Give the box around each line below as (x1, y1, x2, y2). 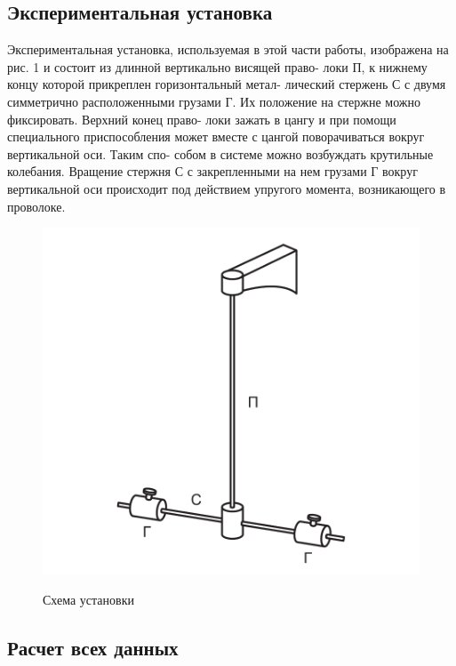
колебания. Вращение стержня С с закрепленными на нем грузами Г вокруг (7, 162, 418, 181)
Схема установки (43, 590, 134, 609)
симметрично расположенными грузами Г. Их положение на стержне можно (7, 92, 420, 110)
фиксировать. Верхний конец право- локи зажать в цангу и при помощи (7, 109, 396, 128)
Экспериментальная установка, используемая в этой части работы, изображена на (7, 40, 449, 59)
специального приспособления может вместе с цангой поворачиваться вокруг (7, 127, 425, 146)
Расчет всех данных (7, 634, 179, 662)
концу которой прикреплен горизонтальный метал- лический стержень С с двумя (7, 75, 446, 93)
